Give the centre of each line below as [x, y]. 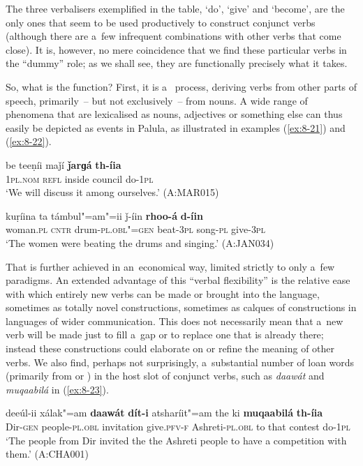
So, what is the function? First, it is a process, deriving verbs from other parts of [181, 86]
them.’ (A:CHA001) [47, 454]
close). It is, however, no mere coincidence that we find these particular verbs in [176, 49]
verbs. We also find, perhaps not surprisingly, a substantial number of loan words [180, 362]
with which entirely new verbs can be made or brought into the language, [163, 293]
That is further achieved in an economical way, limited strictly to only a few [170, 266]
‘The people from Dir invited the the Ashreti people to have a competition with [176, 440]
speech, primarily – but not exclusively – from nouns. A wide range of [157, 100]
